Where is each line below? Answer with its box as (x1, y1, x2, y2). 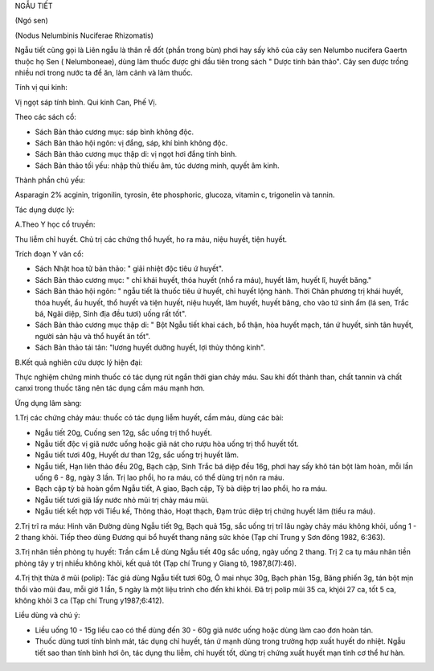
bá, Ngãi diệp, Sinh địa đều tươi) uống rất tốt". (35, 309, 187, 318)
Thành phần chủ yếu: (14, 175, 86, 185)
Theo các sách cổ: (14, 113, 76, 122)
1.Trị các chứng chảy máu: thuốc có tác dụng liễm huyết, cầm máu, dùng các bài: (14, 413, 285, 423)
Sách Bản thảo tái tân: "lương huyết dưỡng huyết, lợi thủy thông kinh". (35, 342, 265, 353)
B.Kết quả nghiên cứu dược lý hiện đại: (14, 358, 143, 367)
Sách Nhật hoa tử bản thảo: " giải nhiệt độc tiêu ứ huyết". (35, 264, 224, 273)
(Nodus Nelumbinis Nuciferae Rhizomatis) (14, 31, 154, 40)
